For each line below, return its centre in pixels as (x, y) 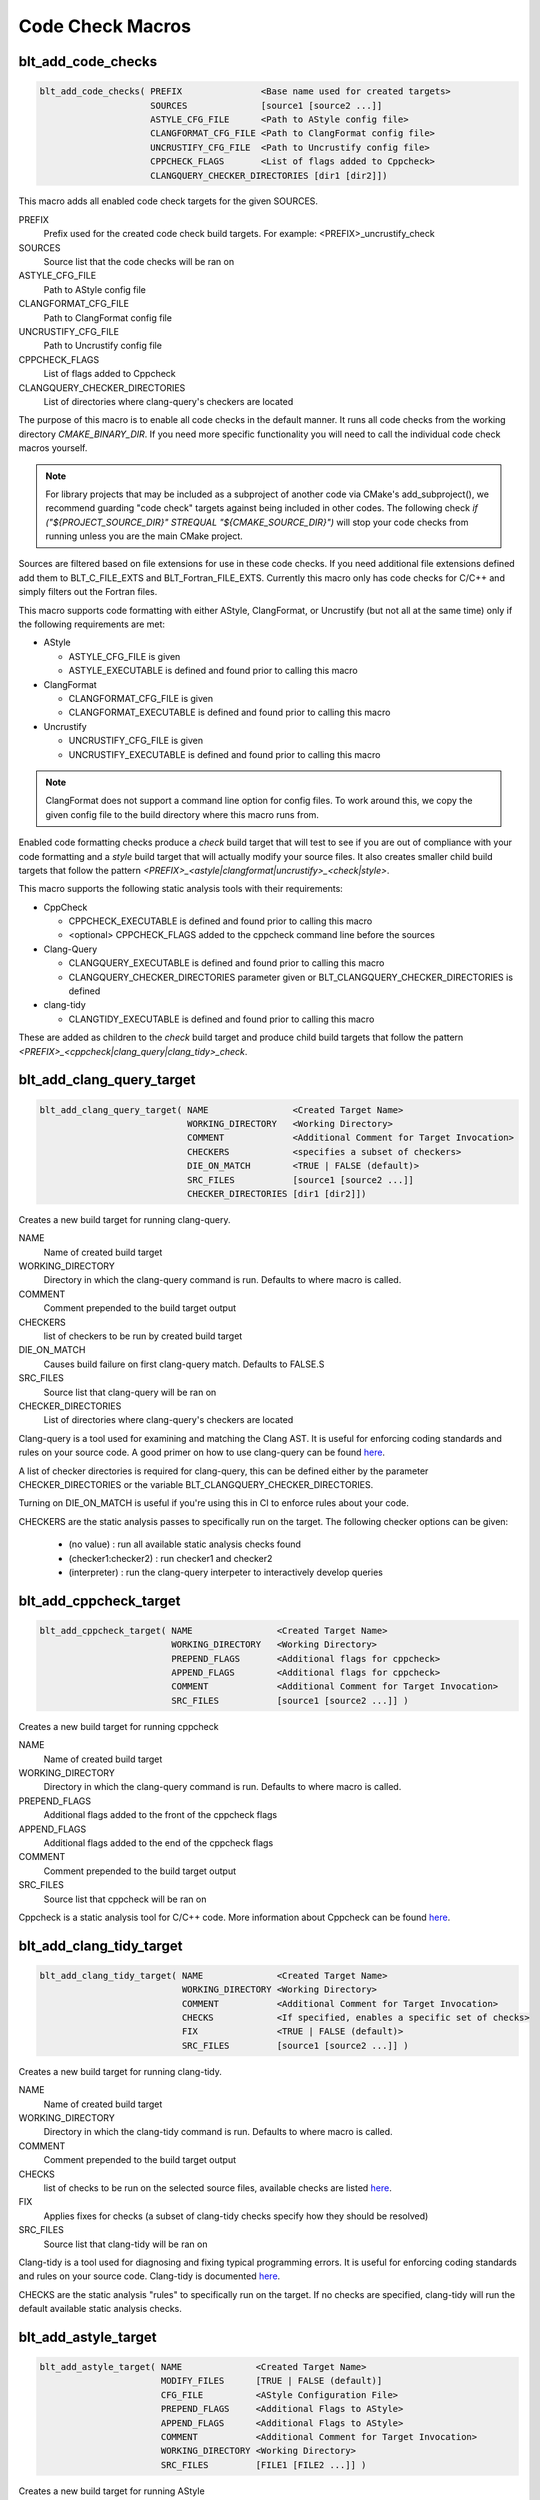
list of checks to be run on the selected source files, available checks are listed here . (217, 2187)
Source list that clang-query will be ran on (130, 1392)
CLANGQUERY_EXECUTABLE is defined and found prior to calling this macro (226, 963)
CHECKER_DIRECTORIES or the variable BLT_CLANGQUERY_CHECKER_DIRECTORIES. (196, 1484)
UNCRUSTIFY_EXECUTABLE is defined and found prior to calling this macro (224, 754)
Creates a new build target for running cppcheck (118, 1726)
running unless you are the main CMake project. (144, 536)
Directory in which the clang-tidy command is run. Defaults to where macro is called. (218, 2132)
